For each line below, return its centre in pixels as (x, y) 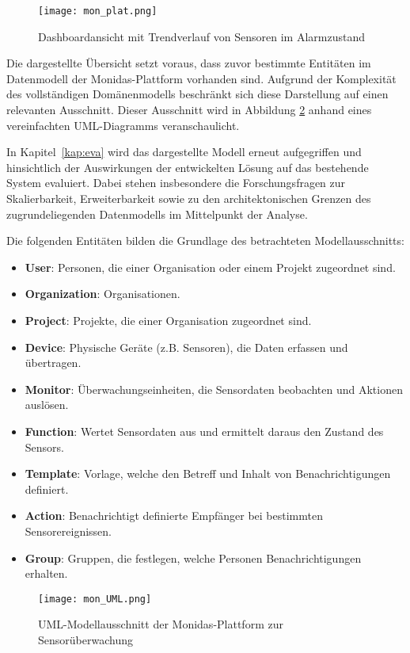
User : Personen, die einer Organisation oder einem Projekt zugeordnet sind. (210, 267)
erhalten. (46, 573)
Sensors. (44, 447)
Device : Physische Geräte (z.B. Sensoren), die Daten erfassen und (186, 347)
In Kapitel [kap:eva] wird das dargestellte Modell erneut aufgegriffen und (184, 152)
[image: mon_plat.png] (98, 11)
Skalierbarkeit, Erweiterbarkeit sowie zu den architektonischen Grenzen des (189, 198)
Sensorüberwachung (85, 639)
